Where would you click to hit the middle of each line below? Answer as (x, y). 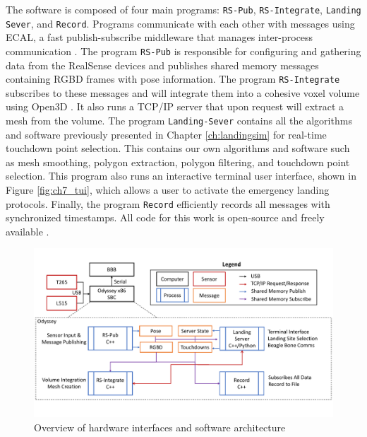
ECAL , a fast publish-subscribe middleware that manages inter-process (160, 37)
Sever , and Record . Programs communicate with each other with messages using (180, 23)
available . (28, 231)
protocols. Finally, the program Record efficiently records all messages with (168, 203)
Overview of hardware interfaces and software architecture (160, 427)
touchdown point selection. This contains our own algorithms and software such (178, 148)
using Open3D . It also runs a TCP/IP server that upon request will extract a (175, 106)
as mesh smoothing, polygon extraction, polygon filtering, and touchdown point (178, 162)
